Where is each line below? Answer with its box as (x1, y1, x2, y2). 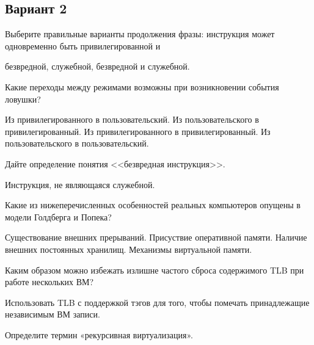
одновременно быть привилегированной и (5, 39, 161, 52)
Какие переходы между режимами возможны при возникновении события (5, 80, 279, 93)
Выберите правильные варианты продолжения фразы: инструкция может (5, 27, 275, 40)
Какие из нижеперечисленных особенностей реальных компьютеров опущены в (5, 198, 301, 211)
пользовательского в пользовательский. (5, 137, 149, 150)
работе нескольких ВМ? (5, 275, 94, 288)
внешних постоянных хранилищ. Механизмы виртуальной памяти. (5, 242, 252, 255)
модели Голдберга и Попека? (5, 210, 112, 223)
